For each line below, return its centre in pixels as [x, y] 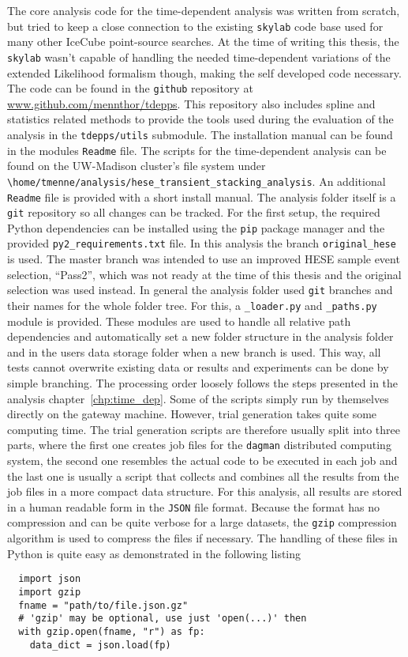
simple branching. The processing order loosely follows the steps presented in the [203, 383]
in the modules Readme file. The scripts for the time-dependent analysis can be [197, 150]
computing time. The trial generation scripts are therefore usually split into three [204, 429]
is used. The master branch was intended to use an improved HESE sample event [204, 259]
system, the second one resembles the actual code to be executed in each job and [202, 461]
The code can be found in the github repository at [130, 88]
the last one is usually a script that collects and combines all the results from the [203, 476]
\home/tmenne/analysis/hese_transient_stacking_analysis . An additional [197, 181]
